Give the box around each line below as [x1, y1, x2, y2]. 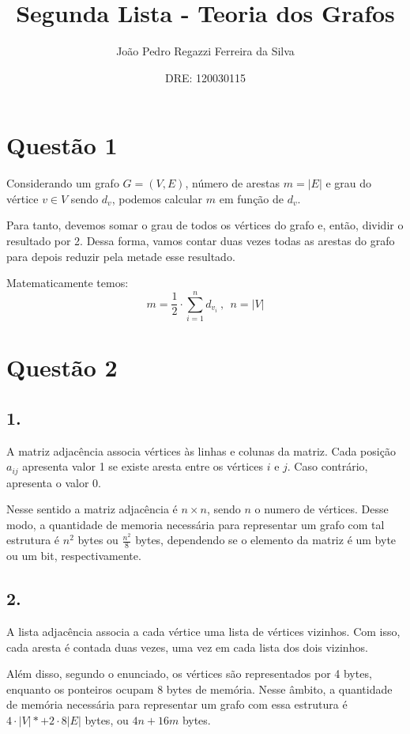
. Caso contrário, [287, 458, 368, 475]
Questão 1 [6, 129, 118, 161]
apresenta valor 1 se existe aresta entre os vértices [22, 458, 263, 475]
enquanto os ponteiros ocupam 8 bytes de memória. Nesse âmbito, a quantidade [6, 680, 393, 697]
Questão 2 [6, 351, 118, 384]
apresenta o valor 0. [6, 474, 101, 490]
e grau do [325, 175, 372, 191]
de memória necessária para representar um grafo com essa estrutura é [6, 696, 348, 713]
